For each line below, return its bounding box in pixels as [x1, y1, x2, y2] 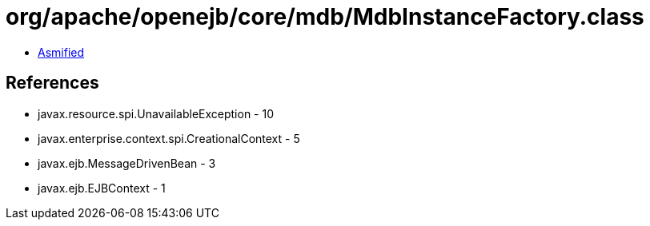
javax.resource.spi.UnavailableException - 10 [38, 106, 274, 121]
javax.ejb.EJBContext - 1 [38, 180, 166, 195]
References [6, 73, 99, 93]
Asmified [38, 45, 85, 59]
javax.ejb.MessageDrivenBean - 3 [38, 156, 216, 170]
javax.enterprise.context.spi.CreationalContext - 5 [38, 131, 300, 145]
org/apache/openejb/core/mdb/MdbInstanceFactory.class [6, 3, 644, 30]
